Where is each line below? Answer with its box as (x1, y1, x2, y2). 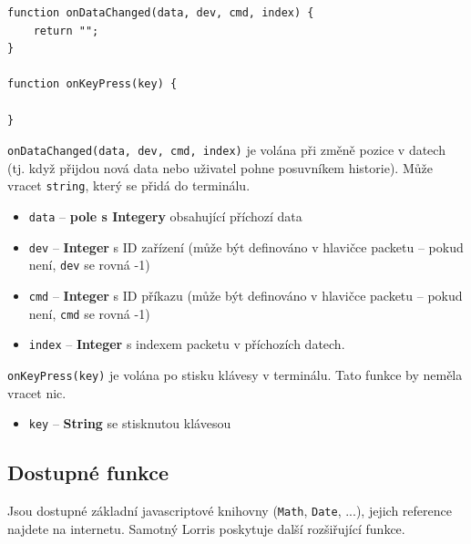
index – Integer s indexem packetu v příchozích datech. (28, 334, 345, 354)
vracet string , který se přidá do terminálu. (7, 176, 251, 195)
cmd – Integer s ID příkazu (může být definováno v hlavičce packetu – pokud (28, 286, 463, 305)
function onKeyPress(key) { (7, 77, 178, 91)
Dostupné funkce (7, 458, 169, 487)
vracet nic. (7, 383, 67, 402)
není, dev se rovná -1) (28, 255, 150, 274)
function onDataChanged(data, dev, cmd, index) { (7, 6, 314, 19)
